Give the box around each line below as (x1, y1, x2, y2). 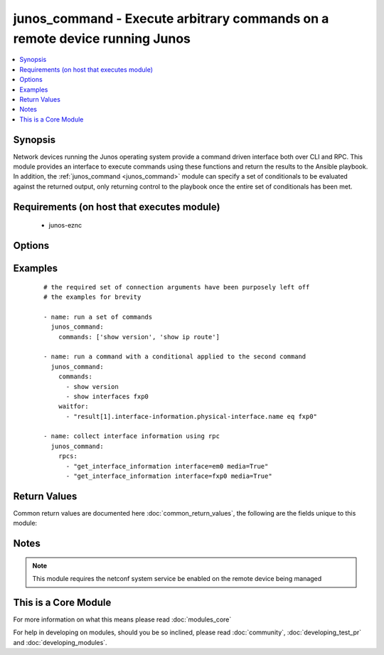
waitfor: (58, 403, 89, 410)
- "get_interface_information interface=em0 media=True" (65, 462, 269, 470)
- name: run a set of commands (43, 313, 153, 321)
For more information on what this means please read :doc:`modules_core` (13, 615, 232, 624)
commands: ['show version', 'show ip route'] (58, 333, 220, 341)
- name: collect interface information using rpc (43, 432, 220, 440)
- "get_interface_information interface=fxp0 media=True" (65, 472, 273, 480)
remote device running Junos (13, 31, 191, 46)
